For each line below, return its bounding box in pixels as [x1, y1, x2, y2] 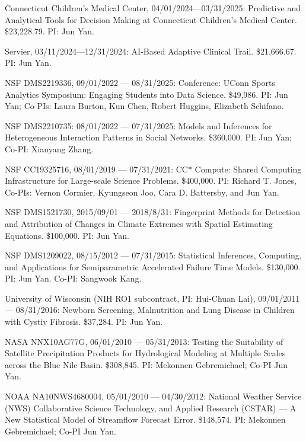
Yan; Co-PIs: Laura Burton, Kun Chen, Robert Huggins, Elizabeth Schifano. [5, 100, 284, 112]
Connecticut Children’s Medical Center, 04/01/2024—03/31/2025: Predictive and [5, 2, 301, 14]
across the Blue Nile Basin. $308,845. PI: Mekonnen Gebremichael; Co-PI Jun [5, 358, 288, 370]
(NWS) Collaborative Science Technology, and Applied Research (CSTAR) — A [5, 401, 297, 414]
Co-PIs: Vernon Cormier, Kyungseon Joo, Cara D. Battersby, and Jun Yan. [5, 186, 279, 198]
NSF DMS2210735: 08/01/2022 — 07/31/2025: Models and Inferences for [5, 119, 272, 132]
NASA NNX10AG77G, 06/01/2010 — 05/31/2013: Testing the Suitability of [5, 335, 283, 347]
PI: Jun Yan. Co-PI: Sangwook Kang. [5, 272, 142, 285]
